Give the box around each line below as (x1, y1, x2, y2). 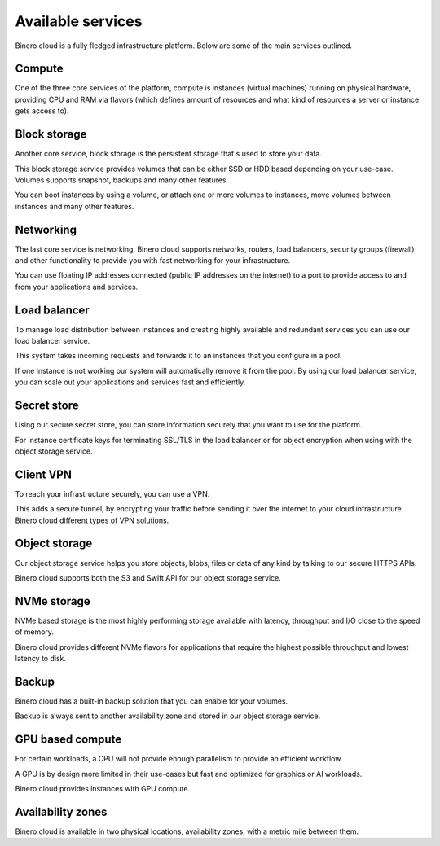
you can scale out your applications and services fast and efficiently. (15, 377, 246, 387)
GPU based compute (15, 733, 122, 747)
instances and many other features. (15, 201, 134, 211)
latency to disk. (15, 654, 67, 663)
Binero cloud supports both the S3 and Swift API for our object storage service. (15, 572, 281, 582)
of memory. (15, 627, 55, 637)
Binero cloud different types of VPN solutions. (15, 515, 169, 525)
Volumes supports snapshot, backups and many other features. (15, 175, 229, 185)
